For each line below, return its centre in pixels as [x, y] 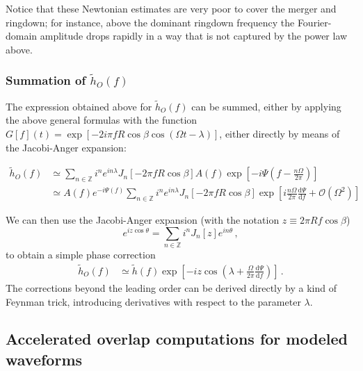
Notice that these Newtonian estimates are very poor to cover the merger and [171, 8]
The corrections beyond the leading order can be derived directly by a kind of [171, 287]
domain [22, 36]
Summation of [46, 80]
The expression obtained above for [79, 106]
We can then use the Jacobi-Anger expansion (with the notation [143, 220]
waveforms [44, 359]
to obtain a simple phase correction [81, 255]
